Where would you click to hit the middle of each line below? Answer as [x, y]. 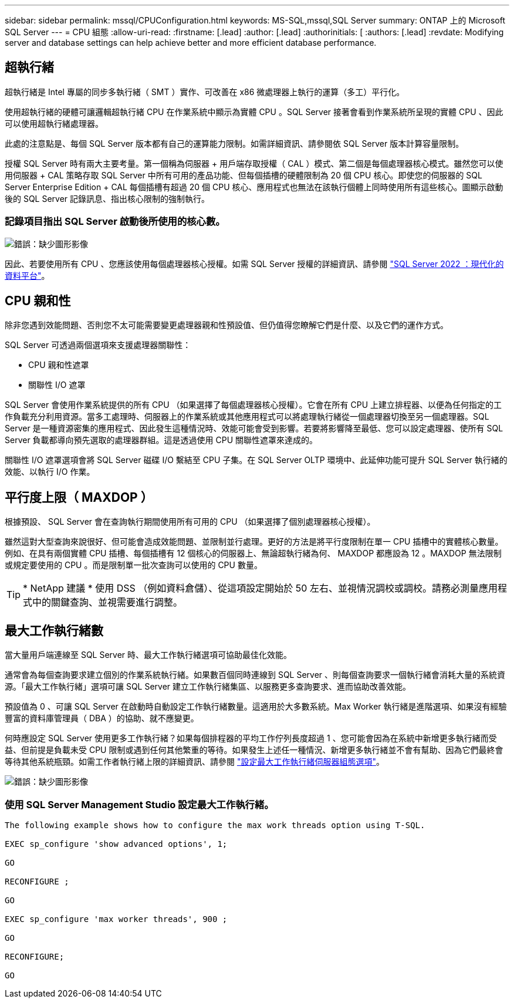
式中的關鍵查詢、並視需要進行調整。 [103, 602]
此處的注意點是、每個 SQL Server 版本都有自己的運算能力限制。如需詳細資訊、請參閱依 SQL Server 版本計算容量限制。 [234, 143]
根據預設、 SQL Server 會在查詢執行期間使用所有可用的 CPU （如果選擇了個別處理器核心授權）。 [190, 522]
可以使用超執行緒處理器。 [54, 123]
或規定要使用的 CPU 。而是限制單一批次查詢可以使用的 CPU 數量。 [133, 565]
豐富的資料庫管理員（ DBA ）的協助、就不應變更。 [102, 718]
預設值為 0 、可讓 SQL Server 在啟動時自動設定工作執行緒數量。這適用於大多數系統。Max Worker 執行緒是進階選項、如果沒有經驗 [256, 707]
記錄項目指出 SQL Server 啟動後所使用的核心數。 [115, 222]
